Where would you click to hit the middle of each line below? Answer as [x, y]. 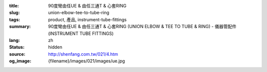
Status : [17, 47]
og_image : [20, 61]
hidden [55, 47]
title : [14, 6]
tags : [15, 19]
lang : [15, 40]
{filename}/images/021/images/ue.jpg [87, 61]
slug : [14, 13]
